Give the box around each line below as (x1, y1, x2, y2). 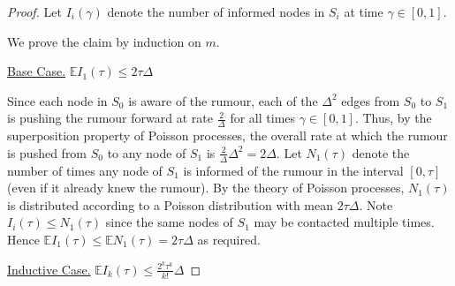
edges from (341, 91, 400, 109)
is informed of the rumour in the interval (183, 161, 404, 179)
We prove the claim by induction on (7, 32, 201, 50)
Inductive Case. (7, 260, 91, 278)
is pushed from (7, 143, 87, 162)
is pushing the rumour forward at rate (7, 109, 213, 127)
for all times (230, 109, 296, 127)
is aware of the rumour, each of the (128, 91, 318, 109)
